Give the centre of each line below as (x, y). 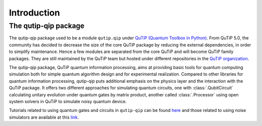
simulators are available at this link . (44, 117)
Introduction (34, 13)
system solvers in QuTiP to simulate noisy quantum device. (68, 101)
